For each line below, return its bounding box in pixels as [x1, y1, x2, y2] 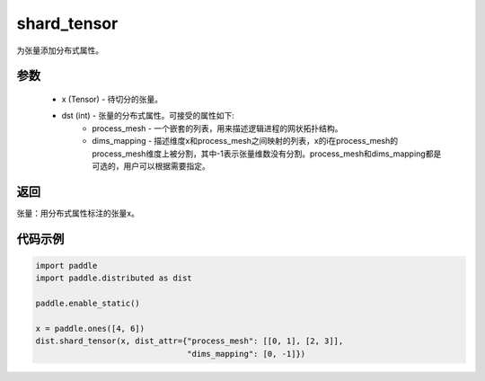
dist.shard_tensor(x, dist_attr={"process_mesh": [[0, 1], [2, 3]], [35, 336, 344, 346]
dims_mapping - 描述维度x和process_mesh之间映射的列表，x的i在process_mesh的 [92, 136, 399, 146]
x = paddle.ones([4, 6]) [35, 323, 145, 333]
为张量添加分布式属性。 [16, 45, 103, 56]
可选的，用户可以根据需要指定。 [92, 160, 210, 171]
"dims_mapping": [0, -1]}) [187, 349, 306, 359]
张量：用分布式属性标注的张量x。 [16, 208, 139, 218]
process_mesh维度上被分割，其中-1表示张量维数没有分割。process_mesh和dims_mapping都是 [92, 148, 442, 159]
